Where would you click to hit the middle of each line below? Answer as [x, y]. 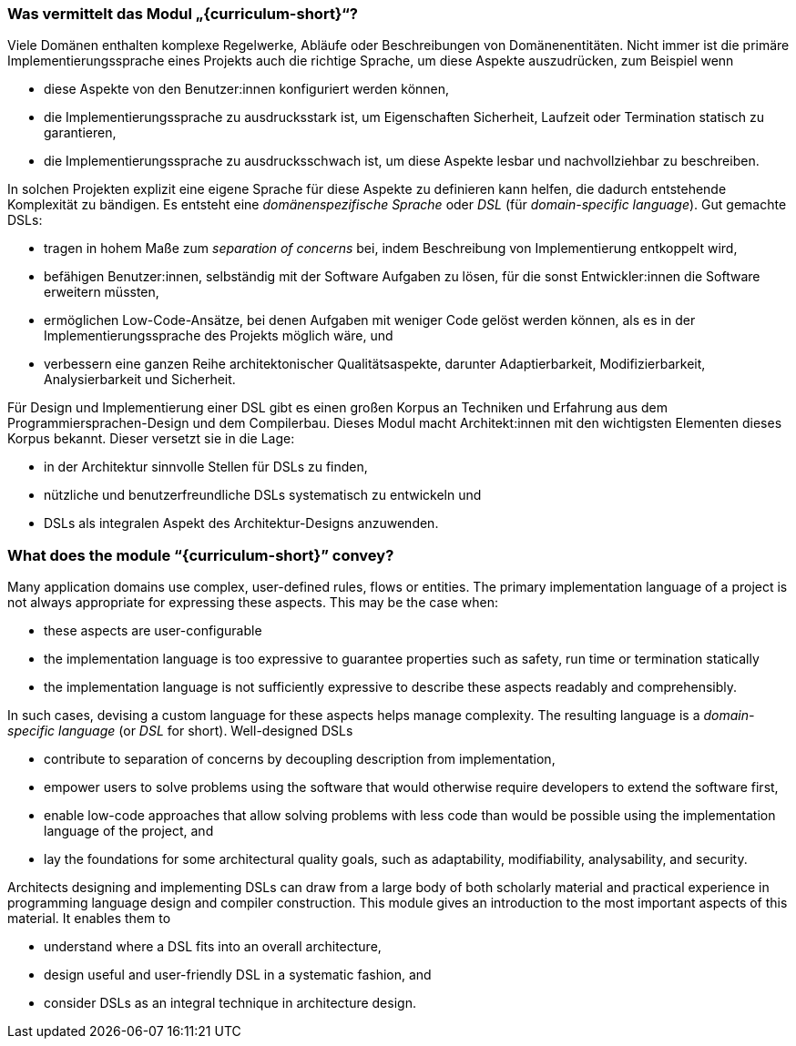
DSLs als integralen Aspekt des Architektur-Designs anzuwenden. [241, 523]
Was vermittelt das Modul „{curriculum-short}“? [183, 14]
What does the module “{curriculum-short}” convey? [201, 555]
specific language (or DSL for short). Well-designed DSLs [180, 731]
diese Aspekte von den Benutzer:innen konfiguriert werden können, [247, 89]
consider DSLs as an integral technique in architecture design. [230, 1003]
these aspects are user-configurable [153, 631]
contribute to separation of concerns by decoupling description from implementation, [300, 759]
